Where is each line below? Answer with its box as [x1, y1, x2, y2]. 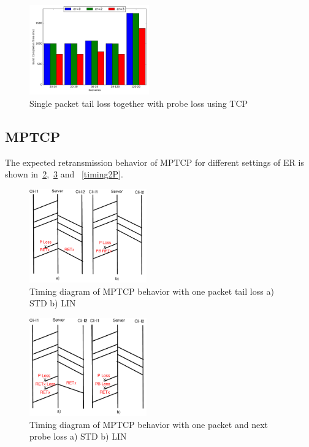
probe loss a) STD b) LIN [29, 430, 127, 443]
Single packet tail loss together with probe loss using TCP [29, 96, 248, 109]
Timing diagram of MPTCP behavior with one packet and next [29, 418, 268, 430]
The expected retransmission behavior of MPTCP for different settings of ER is [5, 155, 304, 168]
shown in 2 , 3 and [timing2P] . [5, 168, 123, 181]
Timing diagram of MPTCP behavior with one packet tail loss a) [29, 284, 274, 297]
